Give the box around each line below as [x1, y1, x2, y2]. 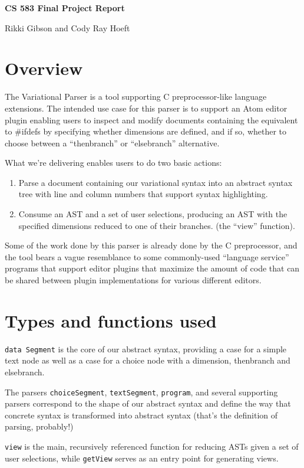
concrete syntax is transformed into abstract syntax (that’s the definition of [5, 408, 278, 421]
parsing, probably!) [5, 420, 74, 433]
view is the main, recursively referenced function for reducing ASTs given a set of [5, 440, 299, 453]
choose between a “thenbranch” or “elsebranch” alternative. [5, 136, 220, 149]
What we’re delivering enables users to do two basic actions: [5, 156, 222, 169]
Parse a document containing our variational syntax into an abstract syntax [18, 176, 293, 188]
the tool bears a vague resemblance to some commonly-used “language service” [5, 250, 289, 263]
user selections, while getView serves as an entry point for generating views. [5, 451, 279, 464]
